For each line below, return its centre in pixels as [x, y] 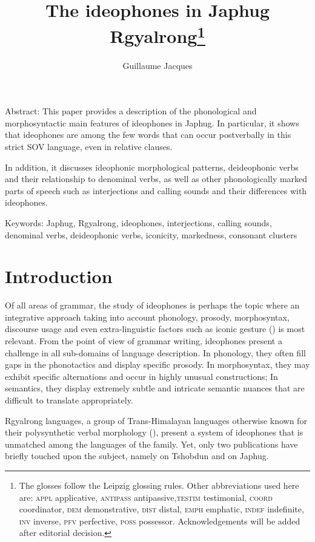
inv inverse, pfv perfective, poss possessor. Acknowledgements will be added [160, 521]
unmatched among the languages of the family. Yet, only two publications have [151, 444]
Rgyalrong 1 [157, 35]
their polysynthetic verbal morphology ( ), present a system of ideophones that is [154, 432]
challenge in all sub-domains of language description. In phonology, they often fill [155, 352]
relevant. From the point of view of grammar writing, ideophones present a [144, 341]
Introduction [59, 276]
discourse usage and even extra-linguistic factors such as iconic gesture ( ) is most [155, 329]
